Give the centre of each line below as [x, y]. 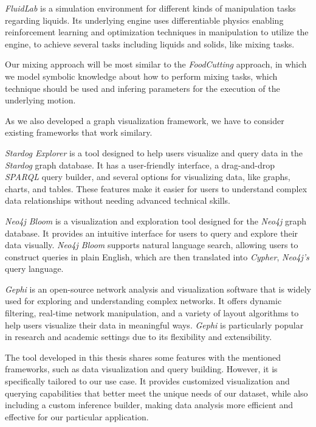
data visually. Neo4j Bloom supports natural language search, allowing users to [152, 245]
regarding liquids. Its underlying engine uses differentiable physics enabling [144, 20]
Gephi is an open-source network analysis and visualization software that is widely [158, 289]
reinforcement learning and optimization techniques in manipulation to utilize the [157, 32]
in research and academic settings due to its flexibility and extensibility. [139, 337]
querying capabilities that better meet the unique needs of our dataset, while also [156, 393]
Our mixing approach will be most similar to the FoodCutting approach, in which [156, 64]
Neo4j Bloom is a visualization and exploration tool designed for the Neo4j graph [156, 220]
